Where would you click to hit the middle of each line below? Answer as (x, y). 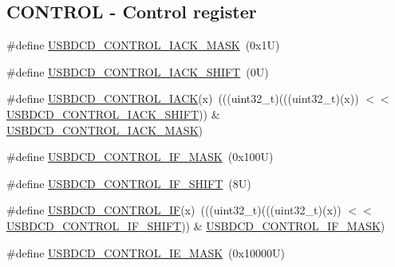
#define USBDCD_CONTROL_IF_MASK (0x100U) (140, 157)
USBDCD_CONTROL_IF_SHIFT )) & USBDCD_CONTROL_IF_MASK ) (196, 225)
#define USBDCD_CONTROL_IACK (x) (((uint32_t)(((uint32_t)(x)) (183, 98)
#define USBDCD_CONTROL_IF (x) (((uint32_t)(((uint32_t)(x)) (174, 210)
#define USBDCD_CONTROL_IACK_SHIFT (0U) (138, 71)
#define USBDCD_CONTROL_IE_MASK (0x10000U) (146, 252)
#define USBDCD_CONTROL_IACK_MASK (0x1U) (143, 45)
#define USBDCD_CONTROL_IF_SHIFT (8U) (129, 183)
